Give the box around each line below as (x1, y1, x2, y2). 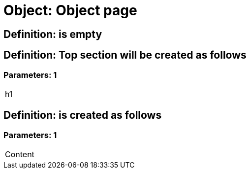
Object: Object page (3, 2, 137, 19)
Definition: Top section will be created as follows (3, 49, 247, 62)
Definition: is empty (3, 28, 102, 40)
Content (5, 149, 34, 160)
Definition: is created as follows (3, 109, 162, 122)
